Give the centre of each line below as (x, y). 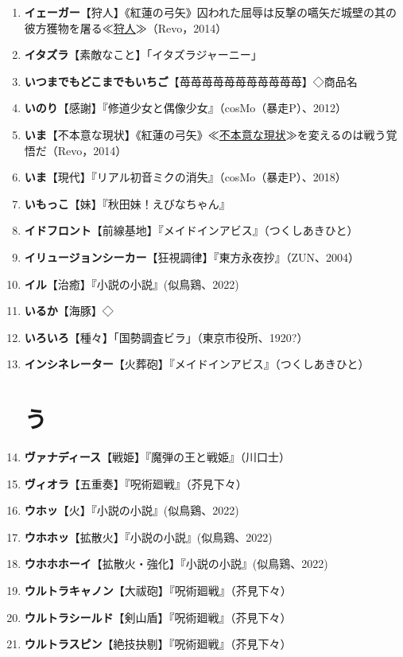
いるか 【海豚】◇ (69, 311)
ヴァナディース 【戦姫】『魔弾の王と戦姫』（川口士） (157, 457)
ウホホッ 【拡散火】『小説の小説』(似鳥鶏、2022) (148, 536)
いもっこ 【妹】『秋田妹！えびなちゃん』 (127, 203)
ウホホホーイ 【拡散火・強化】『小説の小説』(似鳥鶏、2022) (176, 564)
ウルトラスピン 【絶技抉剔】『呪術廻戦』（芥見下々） (158, 644)
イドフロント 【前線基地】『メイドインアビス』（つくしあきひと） (191, 230)
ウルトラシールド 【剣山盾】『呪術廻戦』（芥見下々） (158, 617)
